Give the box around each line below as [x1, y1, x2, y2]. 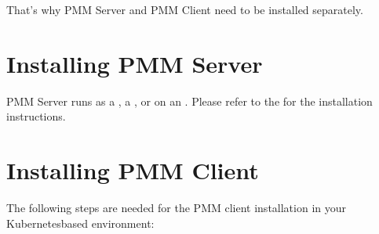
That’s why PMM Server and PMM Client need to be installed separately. [6, 2, 363, 17]
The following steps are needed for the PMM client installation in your [6, 200, 347, 216]
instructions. [6, 108, 66, 124]
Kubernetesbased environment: [6, 214, 155, 231]
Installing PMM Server [6, 47, 263, 79]
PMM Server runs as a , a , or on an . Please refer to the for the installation [6, 92, 373, 109]
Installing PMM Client [6, 154, 259, 186]
